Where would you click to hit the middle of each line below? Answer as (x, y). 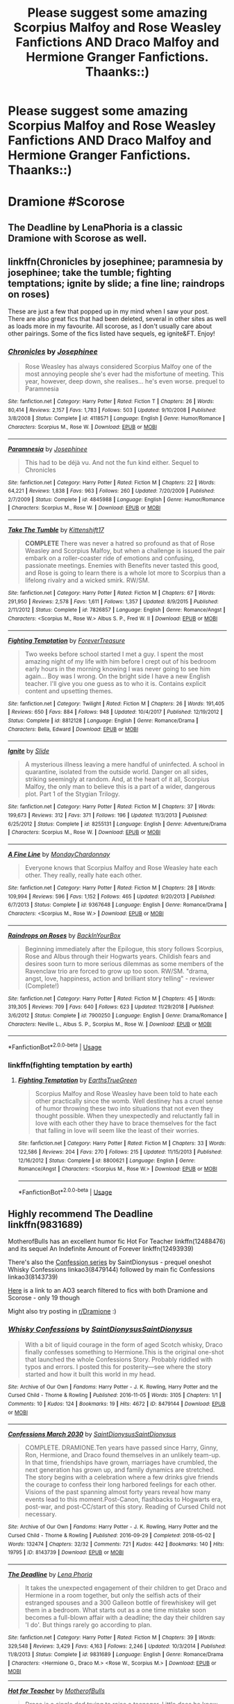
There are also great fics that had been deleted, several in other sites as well (117, 318)
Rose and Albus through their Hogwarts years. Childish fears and (118, 956)
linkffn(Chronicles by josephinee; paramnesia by (116, 262)
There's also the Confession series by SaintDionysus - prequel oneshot (110, 1262)
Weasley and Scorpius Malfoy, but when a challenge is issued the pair (125, 551)
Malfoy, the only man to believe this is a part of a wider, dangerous (120, 787)
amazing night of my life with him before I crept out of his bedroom (120, 661)
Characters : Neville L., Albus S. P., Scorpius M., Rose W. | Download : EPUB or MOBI (110, 1024)
